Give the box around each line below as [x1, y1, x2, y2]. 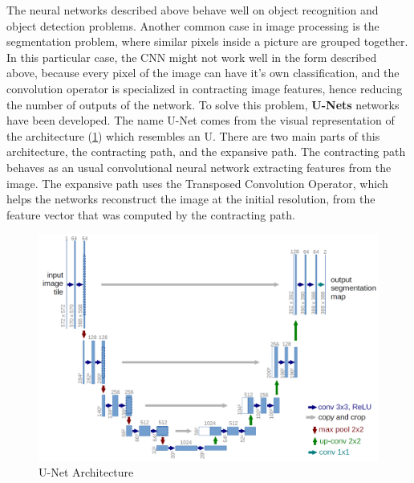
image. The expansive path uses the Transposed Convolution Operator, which [6, 174, 388, 191]
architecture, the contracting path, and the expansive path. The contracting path [6, 143, 406, 160]
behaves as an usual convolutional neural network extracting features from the [6, 158, 392, 175]
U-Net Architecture [39, 464, 134, 481]
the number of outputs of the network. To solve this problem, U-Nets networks [6, 96, 400, 113]
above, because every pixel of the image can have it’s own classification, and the [6, 64, 400, 81]
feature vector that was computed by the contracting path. [6, 206, 295, 223]
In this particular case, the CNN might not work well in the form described [6, 48, 377, 65]
